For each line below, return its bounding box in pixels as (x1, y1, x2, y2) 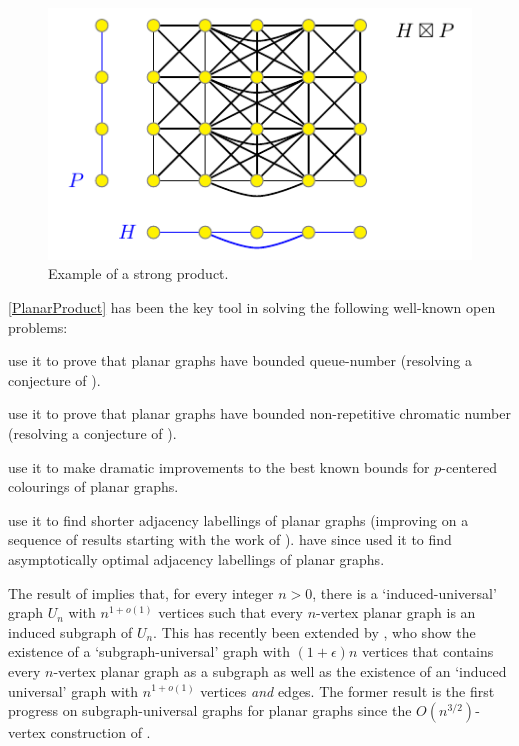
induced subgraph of (8, 621, 133, 642)
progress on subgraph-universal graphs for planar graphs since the (8, 700, 412, 721)
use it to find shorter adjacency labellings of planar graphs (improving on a (8, 509, 469, 530)
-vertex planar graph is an (316, 602, 476, 623)
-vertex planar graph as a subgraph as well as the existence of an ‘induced (53, 660, 507, 681)
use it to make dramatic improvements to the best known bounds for (8, 456, 430, 477)
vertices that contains (361, 641, 494, 662)
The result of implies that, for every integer (8, 582, 274, 603)
